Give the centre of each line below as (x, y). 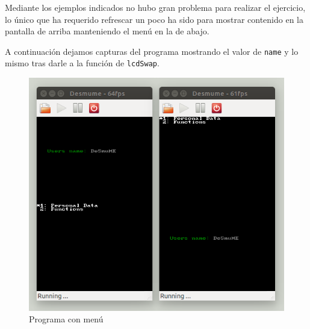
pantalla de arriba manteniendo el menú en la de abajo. (107, 31)
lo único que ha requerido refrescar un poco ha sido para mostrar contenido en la (154, 19)
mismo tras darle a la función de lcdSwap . (82, 63)
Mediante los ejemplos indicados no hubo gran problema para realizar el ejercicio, (155, 7)
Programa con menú (66, 319)
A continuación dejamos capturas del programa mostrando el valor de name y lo (152, 51)
